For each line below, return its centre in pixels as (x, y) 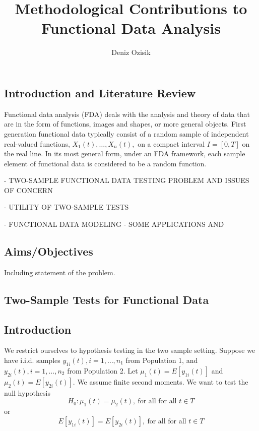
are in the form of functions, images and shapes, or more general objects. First (125, 124)
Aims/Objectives (49, 251)
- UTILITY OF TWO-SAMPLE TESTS (67, 207)
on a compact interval (171, 143)
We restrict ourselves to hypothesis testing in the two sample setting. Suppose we (130, 350)
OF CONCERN (28, 190)
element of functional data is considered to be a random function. (105, 163)
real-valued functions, (37, 143)
